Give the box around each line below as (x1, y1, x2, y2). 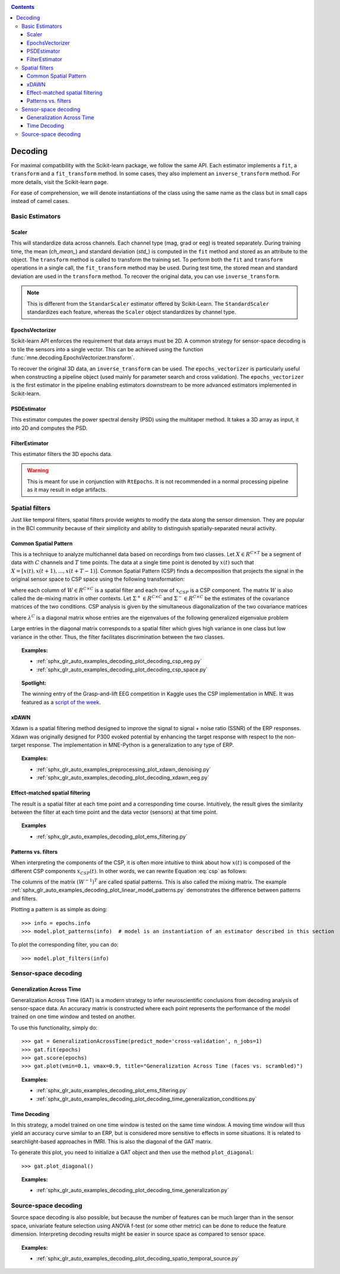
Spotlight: (21, 680, 47, 687)
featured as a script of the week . (21, 698, 101, 706)
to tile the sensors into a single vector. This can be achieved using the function (11, 346, 204, 353)
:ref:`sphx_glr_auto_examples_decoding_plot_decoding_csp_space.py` (36, 665, 208, 673)
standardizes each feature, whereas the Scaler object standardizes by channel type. (27, 309, 237, 316)
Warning (27, 467, 49, 474)
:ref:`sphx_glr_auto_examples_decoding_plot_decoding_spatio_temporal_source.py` (36, 1254, 240, 1262)
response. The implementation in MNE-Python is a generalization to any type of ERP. (27, 741, 234, 749)
